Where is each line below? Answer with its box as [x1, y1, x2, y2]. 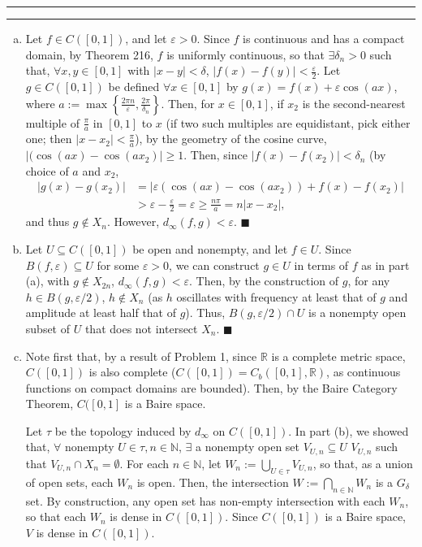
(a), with [25, 272, 70, 289]
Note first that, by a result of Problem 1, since [25, 347, 257, 364]
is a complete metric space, [271, 347, 406, 364]
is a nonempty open [308, 304, 407, 321]
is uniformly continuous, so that [166, 46, 325, 63]
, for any [347, 272, 390, 289]
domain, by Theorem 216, [25, 46, 153, 63]
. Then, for [161, 94, 215, 111]
